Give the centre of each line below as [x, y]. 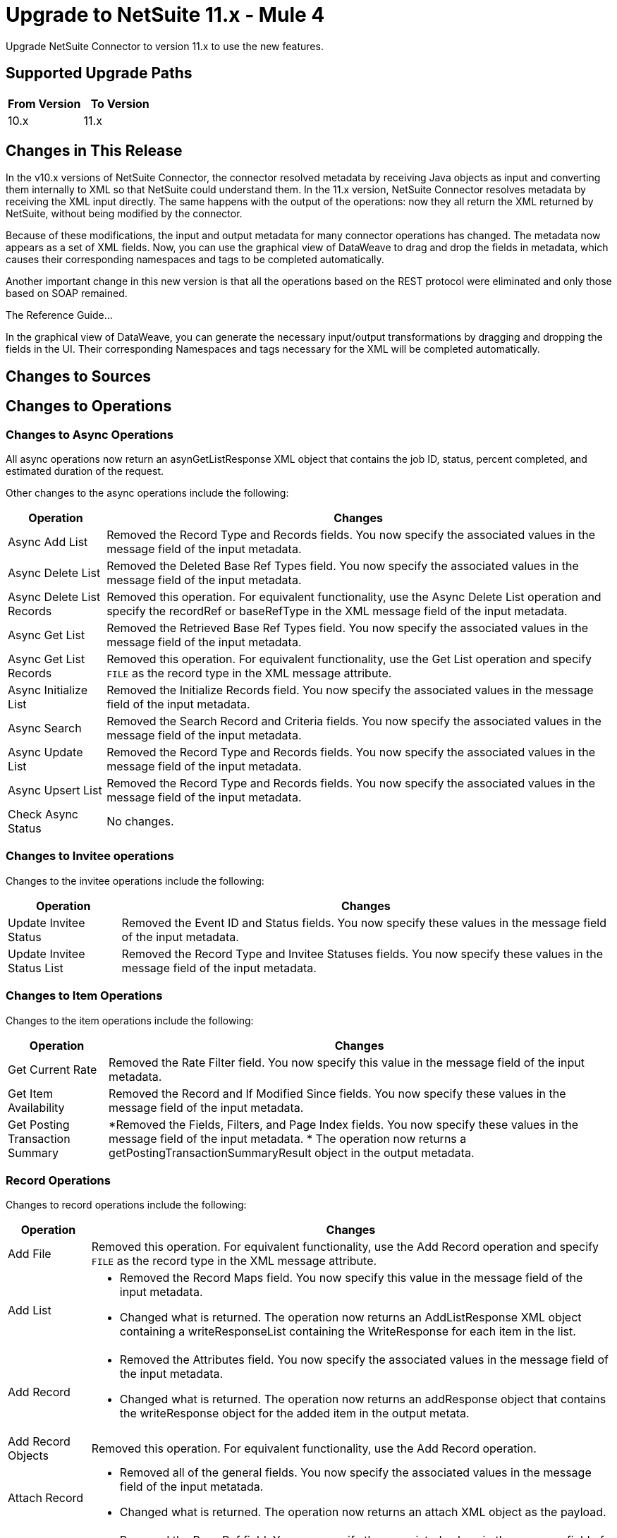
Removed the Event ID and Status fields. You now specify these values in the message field [364, 922]
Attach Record [46, 1498]
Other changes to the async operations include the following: [147, 493]
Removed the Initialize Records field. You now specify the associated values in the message [350, 690]
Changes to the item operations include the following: [130, 1020]
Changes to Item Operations [84, 996]
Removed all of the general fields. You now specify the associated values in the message [355, 1473]
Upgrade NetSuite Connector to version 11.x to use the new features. [165, 46]
